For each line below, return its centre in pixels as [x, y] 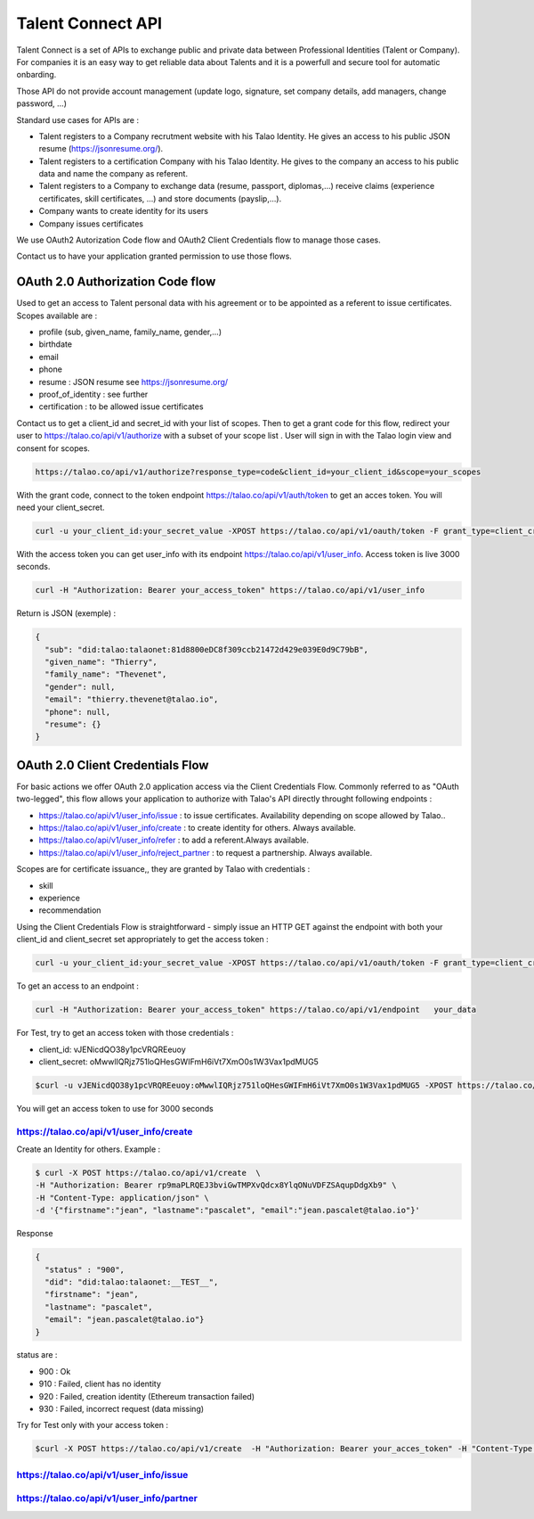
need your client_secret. [61, 507]
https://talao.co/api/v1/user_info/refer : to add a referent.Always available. [174, 840]
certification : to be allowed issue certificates [121, 406]
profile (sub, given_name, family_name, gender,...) [130, 332]
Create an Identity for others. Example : [89, 1149]
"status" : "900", [85, 1269]
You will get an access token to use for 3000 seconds [115, 1108]
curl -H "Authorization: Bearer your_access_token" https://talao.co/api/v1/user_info [230, 590]
